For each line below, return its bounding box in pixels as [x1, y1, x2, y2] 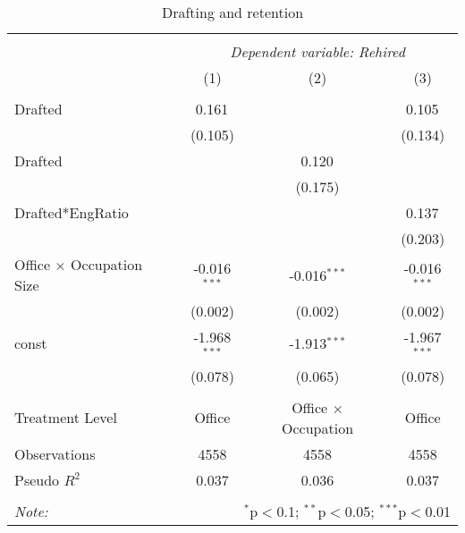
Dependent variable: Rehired [230, 41, 405, 62]
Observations [14, 443, 96, 464]
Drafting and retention [161, 2, 304, 22]
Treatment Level [14, 407, 117, 428]
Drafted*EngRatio [14, 202, 129, 223]
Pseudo [14, 469, 60, 490]
